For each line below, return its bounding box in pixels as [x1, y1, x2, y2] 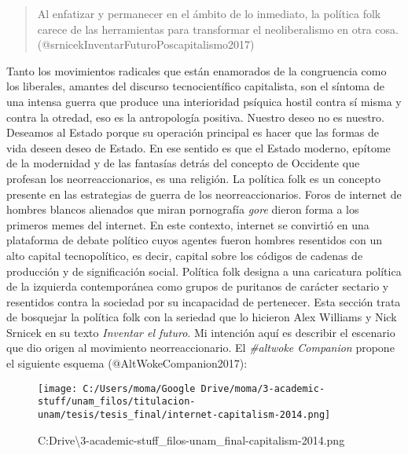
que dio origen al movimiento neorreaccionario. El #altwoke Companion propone [6, 339, 395, 356]
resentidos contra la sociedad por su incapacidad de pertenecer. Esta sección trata [6, 293, 401, 309]
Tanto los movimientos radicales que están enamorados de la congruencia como [6, 62, 387, 79]
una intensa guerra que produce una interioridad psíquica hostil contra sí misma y [6, 93, 402, 109]
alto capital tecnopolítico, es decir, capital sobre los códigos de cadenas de [6, 247, 363, 263]
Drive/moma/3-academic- [200, 383, 325, 394]
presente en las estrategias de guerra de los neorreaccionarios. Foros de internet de [6, 185, 402, 202]
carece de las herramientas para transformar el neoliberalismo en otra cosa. [37, 20, 399, 37]
